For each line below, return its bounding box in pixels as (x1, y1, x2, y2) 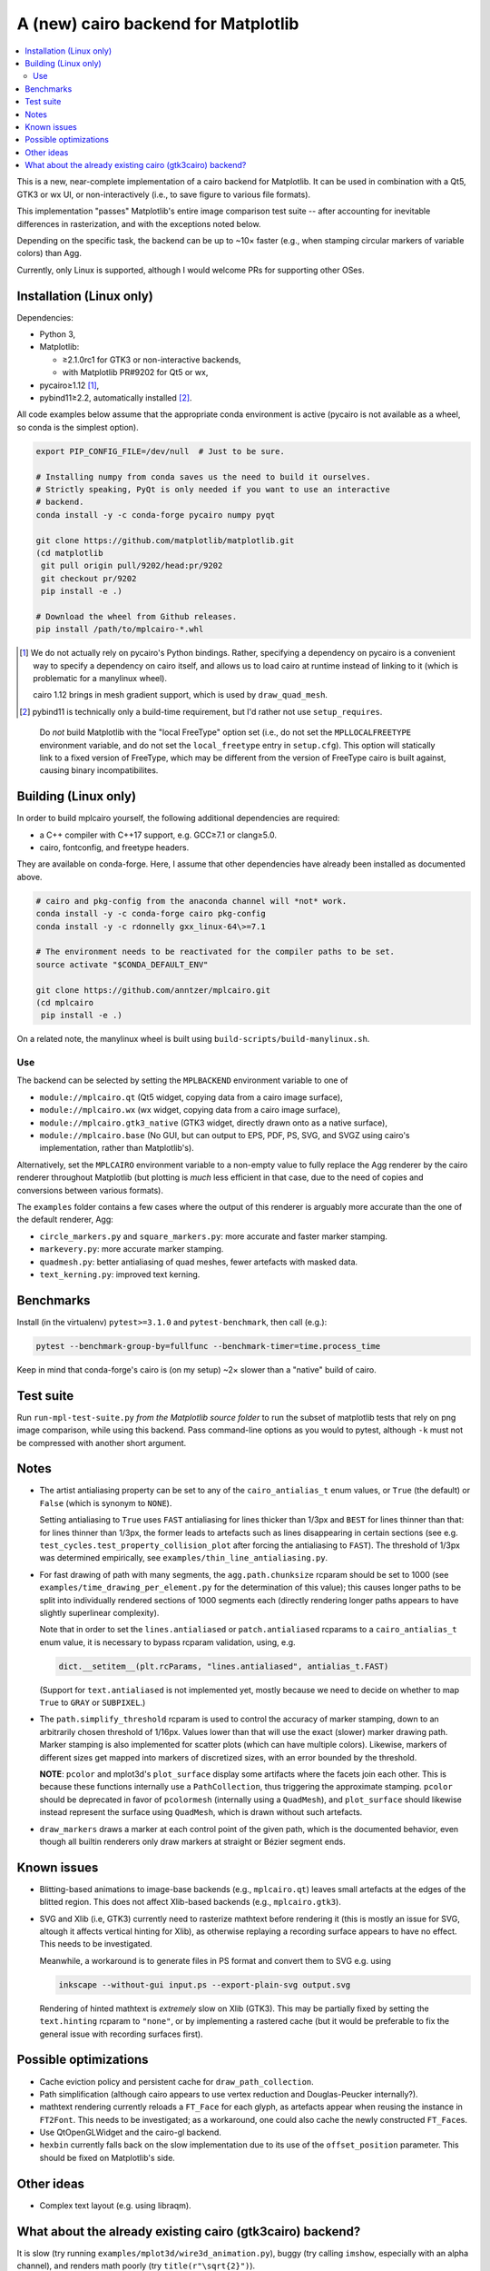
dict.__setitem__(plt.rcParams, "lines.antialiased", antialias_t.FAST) (58, 1661, 389, 1671)
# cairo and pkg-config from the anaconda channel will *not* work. (35, 896, 348, 906)
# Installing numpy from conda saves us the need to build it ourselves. (35, 471, 371, 481)
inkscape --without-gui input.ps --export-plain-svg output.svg (58, 1979, 351, 1989)
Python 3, (39, 329, 76, 340)
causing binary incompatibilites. (39, 765, 159, 776)
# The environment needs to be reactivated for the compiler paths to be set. (35, 947, 395, 957)
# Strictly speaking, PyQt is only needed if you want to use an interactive (35, 484, 390, 494)
